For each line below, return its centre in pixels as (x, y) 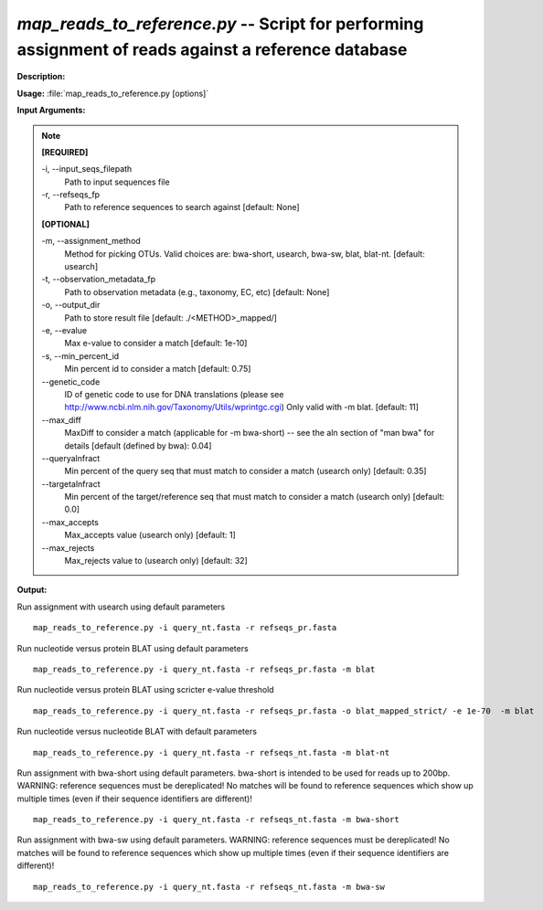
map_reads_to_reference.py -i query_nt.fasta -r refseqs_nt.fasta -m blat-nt (212, 752)
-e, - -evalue (64, 330)
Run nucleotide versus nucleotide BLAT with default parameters (137, 732)
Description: (41, 77)
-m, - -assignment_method (91, 241)
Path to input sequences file (117, 182)
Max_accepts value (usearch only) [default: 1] (150, 535)
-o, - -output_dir (71, 305)
